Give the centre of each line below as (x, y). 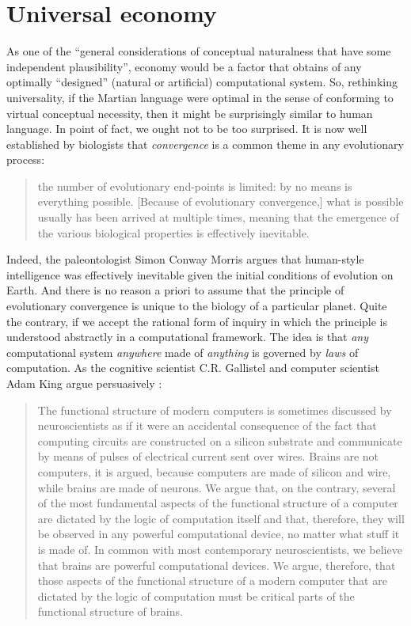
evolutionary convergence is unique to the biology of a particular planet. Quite (197, 306)
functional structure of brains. (110, 611)
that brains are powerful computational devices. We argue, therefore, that (217, 565)
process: (26, 159)
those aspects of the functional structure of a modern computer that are (212, 580)
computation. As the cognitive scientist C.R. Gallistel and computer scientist (193, 368)
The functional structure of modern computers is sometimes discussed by (215, 410)
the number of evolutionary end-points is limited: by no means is (195, 186)
